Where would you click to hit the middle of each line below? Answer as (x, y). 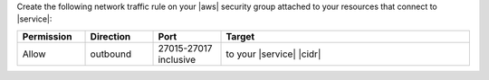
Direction (110, 36)
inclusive (177, 59)
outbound (110, 54)
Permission (47, 36)
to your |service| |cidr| (273, 54)
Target (240, 36)
